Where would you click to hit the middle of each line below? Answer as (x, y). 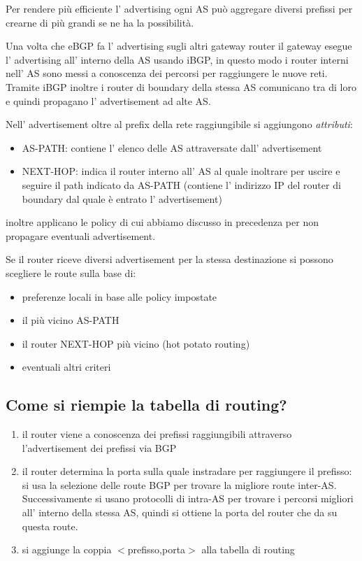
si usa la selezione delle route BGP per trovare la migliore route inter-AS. (179, 484)
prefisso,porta (157, 549)
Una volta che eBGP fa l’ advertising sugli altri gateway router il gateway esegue (179, 46)
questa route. (50, 526)
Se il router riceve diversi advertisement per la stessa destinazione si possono (169, 259)
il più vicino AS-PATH (71, 320)
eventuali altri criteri (66, 367)
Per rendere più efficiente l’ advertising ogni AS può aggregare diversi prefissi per (179, 8)
